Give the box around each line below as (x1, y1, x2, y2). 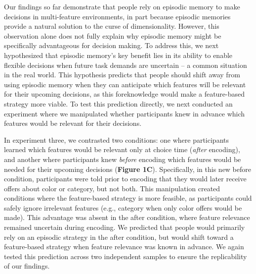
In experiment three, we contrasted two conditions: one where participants (4, 134, 229, 145)
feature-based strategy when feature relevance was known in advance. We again (4, 241, 244, 252)
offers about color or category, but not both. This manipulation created (4, 183, 220, 193)
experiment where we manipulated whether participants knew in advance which (4, 108, 245, 118)
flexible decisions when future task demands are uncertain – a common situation (4, 59, 247, 70)
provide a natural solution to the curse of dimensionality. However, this (4, 21, 219, 31)
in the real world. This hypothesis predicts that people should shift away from (4, 69, 240, 80)
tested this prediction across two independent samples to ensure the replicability (4, 251, 247, 261)
